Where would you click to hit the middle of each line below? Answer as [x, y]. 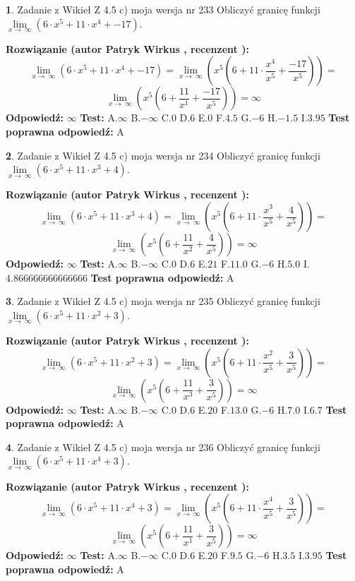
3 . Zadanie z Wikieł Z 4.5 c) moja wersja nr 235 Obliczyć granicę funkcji [163, 301]
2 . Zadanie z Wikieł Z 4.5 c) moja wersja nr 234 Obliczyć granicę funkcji [163, 155]
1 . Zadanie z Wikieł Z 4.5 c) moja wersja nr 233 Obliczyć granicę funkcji [163, 9]
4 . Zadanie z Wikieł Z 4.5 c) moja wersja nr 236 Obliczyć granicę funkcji [163, 447]
